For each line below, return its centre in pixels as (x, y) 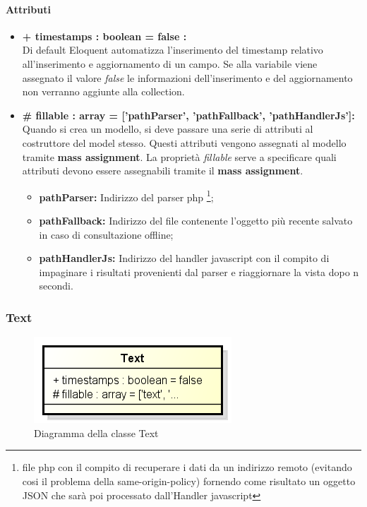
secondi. (56, 286)
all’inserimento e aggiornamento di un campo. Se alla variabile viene (170, 63)
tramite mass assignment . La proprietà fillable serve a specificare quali (179, 156)
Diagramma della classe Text (96, 433)
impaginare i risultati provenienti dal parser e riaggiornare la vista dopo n (199, 272)
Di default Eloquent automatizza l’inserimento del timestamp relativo (173, 50)
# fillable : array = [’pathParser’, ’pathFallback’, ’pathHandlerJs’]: (188, 115)
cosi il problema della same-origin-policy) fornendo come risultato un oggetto (189, 481)
